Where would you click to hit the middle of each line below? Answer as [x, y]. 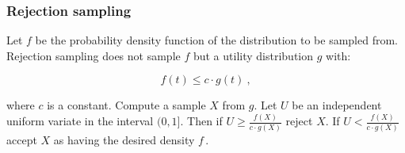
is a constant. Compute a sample [126, 105]
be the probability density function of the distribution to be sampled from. [216, 40]
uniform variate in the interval [80, 121]
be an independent [337, 105]
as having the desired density [124, 139]
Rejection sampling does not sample [94, 55]
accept [22, 139]
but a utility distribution [253, 55]
